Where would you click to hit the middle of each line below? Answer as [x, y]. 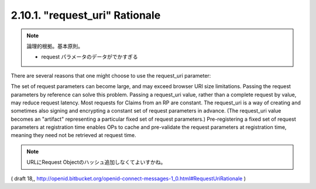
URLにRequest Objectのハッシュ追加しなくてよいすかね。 [96, 162]
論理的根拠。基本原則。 [55, 46]
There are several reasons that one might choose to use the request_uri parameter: [111, 75]
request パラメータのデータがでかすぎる [90, 57]
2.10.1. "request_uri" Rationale [86, 15]
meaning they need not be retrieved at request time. [74, 135]
